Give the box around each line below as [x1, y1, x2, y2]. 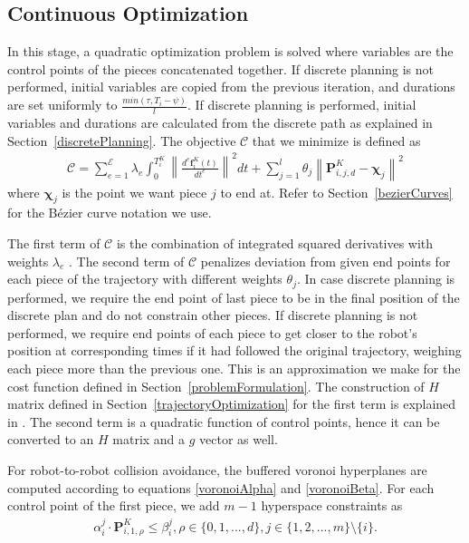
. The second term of [69, 251, 185, 270]
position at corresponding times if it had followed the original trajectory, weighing [7, 341, 462, 360]
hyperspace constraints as [261, 496, 403, 515]
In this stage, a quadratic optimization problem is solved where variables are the [7, 42, 454, 61]
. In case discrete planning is [296, 269, 455, 288]
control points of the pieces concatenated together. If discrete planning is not [7, 59, 434, 78]
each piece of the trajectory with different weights [7, 269, 282, 288]
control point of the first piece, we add [7, 496, 220, 515]
